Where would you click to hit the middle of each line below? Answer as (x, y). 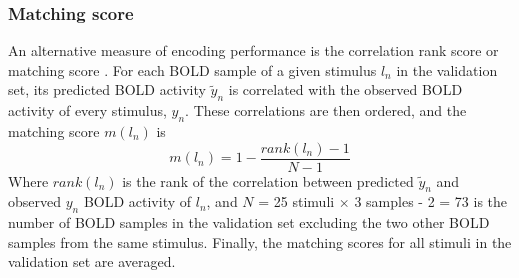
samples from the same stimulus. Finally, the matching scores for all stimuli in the (260, 241)
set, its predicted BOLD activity (107, 89)
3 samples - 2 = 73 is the (431, 201)
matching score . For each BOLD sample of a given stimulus (192, 69)
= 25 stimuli (296, 201)
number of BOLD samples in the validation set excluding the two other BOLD (249, 222)
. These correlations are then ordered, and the (326, 110)
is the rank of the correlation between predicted (268, 180)
